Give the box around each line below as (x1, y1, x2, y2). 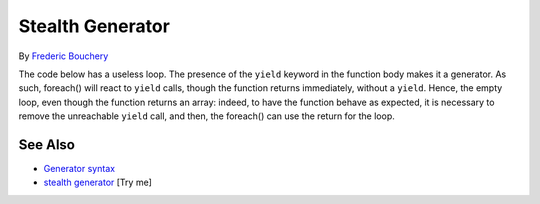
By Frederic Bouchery (18, 50, 109, 62)
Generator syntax (43, 163, 115, 175)
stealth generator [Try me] (43, 176, 152, 189)
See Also (18, 136, 75, 153)
